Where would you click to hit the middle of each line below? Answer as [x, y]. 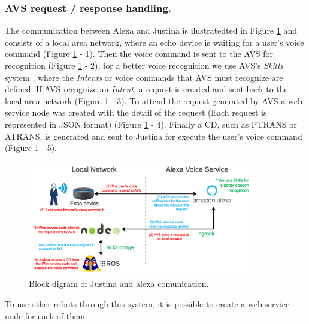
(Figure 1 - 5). [31, 148]
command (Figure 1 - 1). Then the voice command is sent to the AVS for [139, 54]
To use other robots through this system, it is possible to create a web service [147, 303]
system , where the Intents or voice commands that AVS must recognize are [144, 77]
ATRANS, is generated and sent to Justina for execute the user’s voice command [154, 136]
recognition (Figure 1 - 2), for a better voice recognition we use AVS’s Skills [144, 65]
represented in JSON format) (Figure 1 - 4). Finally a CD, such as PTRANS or [151, 124]
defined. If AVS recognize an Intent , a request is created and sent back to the [146, 89]
